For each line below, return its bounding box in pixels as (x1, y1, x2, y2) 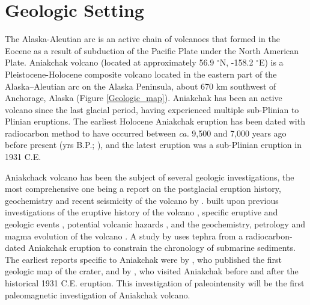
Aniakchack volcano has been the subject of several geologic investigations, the (5, 170, 294, 183)
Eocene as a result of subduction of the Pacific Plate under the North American (5, 44, 299, 57)
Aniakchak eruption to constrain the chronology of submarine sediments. (28, 241, 296, 254)
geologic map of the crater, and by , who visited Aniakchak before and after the (5, 265, 299, 277)
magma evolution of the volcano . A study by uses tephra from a (5, 229, 243, 242)
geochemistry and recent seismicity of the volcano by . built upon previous (5, 194, 279, 206)
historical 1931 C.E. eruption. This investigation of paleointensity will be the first (5, 277, 305, 289)
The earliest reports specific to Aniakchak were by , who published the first (5, 253, 282, 265)
